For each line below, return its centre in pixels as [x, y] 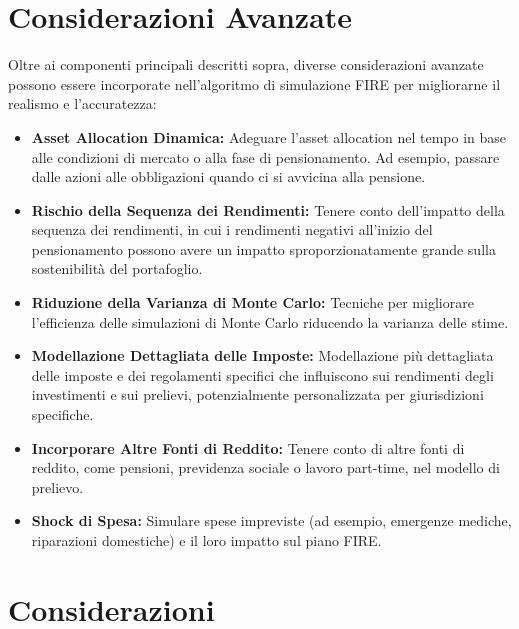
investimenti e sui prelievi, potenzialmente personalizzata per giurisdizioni [257, 394]
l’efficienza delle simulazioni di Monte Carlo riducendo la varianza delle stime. [270, 321]
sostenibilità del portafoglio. [117, 268]
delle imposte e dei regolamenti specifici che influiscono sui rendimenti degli [262, 374]
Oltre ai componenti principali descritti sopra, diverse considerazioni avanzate [246, 64]
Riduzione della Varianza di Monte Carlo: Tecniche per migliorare [252, 302]
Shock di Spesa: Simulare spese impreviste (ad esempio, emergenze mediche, [271, 520]
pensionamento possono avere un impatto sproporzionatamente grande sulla [263, 248]
